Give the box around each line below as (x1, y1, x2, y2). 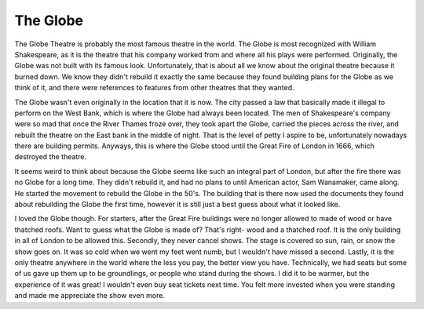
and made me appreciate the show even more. (14, 291, 165, 300)
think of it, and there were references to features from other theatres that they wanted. (14, 83, 294, 93)
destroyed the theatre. (14, 152, 86, 162)
